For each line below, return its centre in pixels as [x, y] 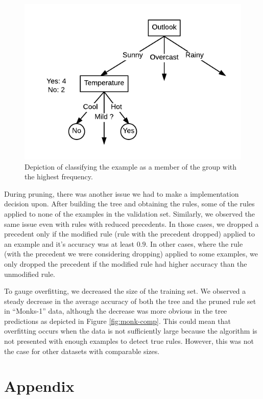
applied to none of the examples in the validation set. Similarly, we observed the [130, 213]
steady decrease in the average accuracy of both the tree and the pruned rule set [130, 301]
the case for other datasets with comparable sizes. [82, 351]
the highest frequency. [59, 177]
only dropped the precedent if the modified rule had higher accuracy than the [126, 263]
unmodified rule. [30, 274]
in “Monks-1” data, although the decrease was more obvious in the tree [116, 311]
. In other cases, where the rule [194, 243]
